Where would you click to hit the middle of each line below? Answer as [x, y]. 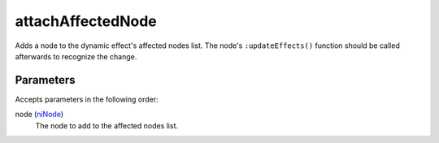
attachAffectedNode [86, 21]
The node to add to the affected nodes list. [107, 125]
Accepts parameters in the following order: [87, 99]
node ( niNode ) [39, 115]
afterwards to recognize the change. [76, 56]
